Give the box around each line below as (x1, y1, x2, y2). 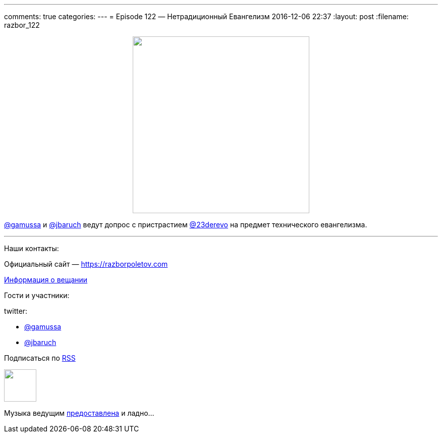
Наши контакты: (4, 244, 59, 253)
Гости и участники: (4, 291, 70, 300)
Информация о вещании (4, 275, 88, 284)
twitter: (4, 307, 28, 315)
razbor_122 (4, 21, 40, 29)
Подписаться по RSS (4, 354, 76, 362)
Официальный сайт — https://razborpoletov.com (4, 260, 168, 268)
